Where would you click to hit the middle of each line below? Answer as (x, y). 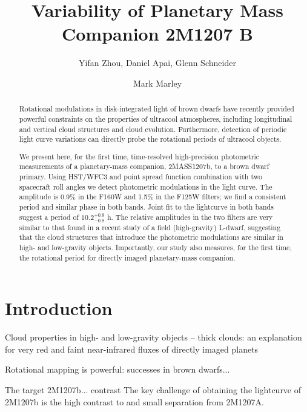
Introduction (59, 308)
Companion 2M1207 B (157, 34)
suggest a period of (49, 217)
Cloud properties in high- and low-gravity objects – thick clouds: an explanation (153, 337)
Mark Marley (157, 83)
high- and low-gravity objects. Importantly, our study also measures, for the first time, (155, 247)
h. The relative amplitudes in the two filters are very (190, 217)
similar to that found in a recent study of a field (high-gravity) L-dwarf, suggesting (150, 227)
